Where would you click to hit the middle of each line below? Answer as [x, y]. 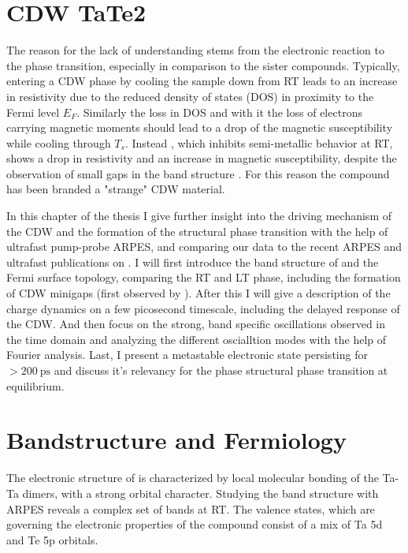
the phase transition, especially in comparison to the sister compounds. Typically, [203, 65]
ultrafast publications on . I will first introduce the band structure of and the [193, 262]
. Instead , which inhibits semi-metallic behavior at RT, [259, 142]
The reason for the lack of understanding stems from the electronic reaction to [196, 50]
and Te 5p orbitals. [52, 539]
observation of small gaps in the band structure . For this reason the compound [198, 173]
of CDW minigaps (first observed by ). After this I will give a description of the [198, 293]
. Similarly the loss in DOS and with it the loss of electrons [219, 112]
